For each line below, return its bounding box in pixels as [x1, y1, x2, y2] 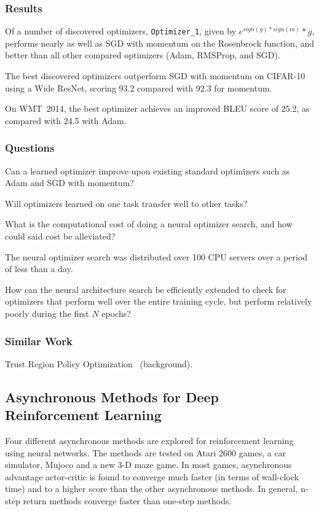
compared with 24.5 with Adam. [5, 114, 127, 127]
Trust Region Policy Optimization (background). [5, 357, 193, 370]
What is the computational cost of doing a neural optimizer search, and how [5, 217, 293, 230]
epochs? [101, 307, 131, 319]
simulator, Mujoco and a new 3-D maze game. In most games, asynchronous [5, 458, 292, 471]
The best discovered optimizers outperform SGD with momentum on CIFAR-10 [5, 69, 305, 82]
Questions [5, 140, 55, 155]
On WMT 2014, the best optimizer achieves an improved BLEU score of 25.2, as [5, 102, 310, 115]
